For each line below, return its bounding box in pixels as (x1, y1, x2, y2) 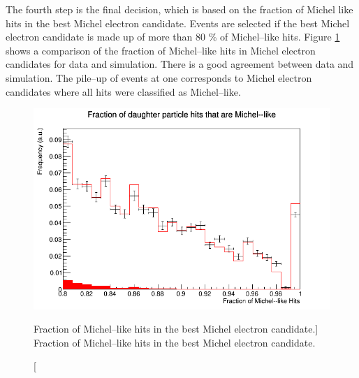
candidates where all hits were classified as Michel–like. (6, 84, 241, 99)
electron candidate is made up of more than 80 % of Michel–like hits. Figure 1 (6, 29, 340, 44)
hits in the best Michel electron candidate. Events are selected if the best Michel (6, 15, 350, 30)
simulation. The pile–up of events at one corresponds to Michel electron (6, 70, 312, 85)
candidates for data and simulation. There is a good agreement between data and (6, 57, 354, 71)
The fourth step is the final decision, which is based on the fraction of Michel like (6, 2, 353, 16)
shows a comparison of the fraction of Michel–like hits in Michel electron (6, 43, 316, 57)
